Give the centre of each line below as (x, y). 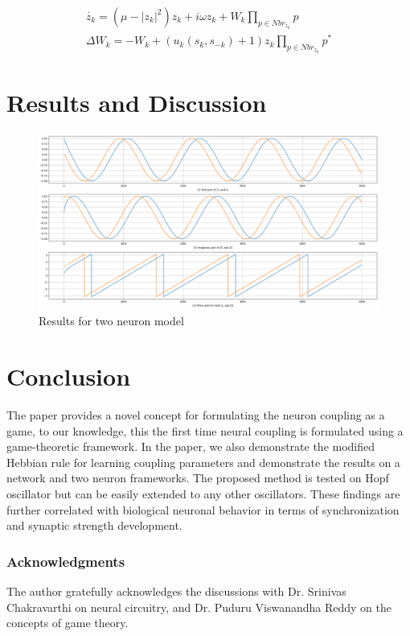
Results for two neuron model (111, 321)
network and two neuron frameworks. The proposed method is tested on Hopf (198, 478)
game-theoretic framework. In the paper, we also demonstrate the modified (191, 446)
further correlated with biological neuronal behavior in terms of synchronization (203, 509)
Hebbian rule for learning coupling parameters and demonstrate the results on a (203, 462)
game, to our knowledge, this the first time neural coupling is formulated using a (205, 430)
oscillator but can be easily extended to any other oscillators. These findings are (203, 494)
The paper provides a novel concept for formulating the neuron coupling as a (196, 415)
